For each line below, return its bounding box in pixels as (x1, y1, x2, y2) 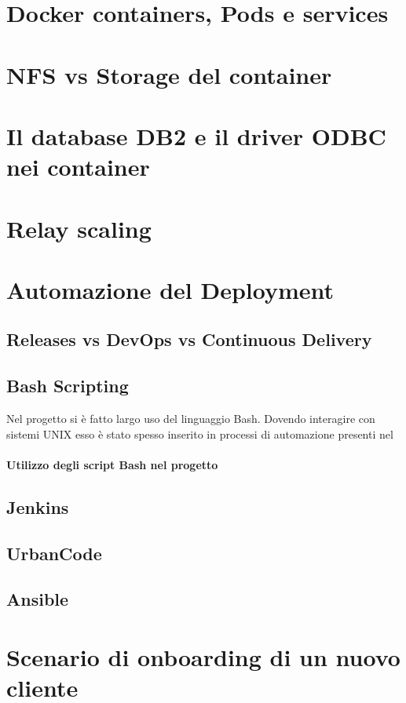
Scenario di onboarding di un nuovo (6, 640, 401, 672)
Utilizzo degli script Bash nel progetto (6, 456, 218, 472)
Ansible (6, 587, 69, 611)
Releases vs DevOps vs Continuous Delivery (6, 327, 372, 351)
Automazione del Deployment (6, 273, 335, 305)
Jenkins (6, 494, 69, 519)
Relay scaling (6, 212, 152, 244)
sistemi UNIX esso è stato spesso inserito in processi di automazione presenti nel (6, 425, 393, 442)
